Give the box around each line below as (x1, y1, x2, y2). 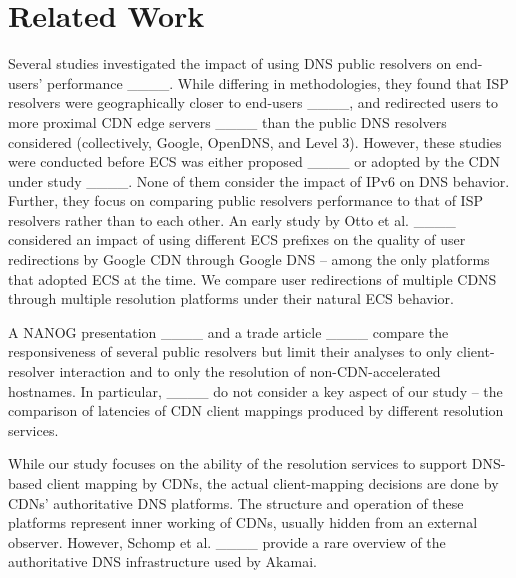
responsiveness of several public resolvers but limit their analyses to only (8, 341, 453, 362)
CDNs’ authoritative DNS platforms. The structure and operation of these (8, 492, 464, 513)
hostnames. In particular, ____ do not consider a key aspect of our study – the (8, 380, 503, 401)
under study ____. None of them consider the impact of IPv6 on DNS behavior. (8, 170, 510, 191)
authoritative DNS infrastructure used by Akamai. (8, 551, 317, 572)
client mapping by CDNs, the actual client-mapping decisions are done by (46, 473, 499, 493)
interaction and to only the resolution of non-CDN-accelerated (59, 361, 441, 382)
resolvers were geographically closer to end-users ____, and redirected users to (8, 92, 499, 113)
